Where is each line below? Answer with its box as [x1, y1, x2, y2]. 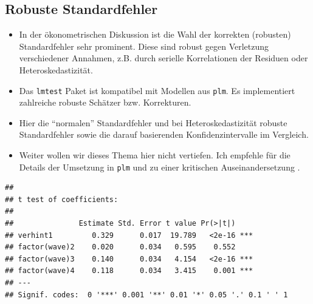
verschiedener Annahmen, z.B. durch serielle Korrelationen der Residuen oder [19, 52, 308, 64]
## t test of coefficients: [5, 195, 119, 204]
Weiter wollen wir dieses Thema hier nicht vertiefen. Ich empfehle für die [19, 149, 291, 161]
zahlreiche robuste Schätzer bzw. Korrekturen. [19, 96, 191, 109]
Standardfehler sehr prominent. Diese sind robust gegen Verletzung [19, 39, 269, 52]
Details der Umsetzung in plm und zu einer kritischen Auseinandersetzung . [19, 160, 300, 173]
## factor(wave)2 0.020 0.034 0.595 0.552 [5, 243, 236, 252]
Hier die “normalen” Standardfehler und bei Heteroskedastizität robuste [19, 116, 287, 129]
